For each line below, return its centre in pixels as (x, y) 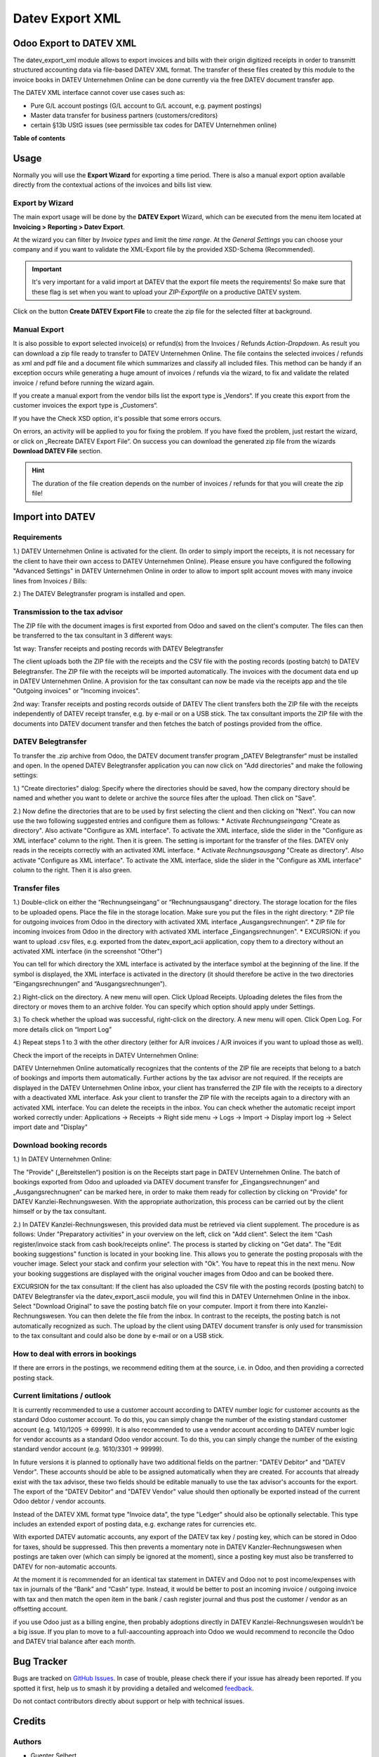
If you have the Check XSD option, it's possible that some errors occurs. (118, 418)
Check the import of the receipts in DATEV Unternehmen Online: (106, 1055)
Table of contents (39, 138)
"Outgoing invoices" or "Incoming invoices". (77, 691)
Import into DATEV (54, 517)
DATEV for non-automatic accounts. (65, 1567)
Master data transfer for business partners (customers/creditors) (124, 115)
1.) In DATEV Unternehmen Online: (62, 1159)
